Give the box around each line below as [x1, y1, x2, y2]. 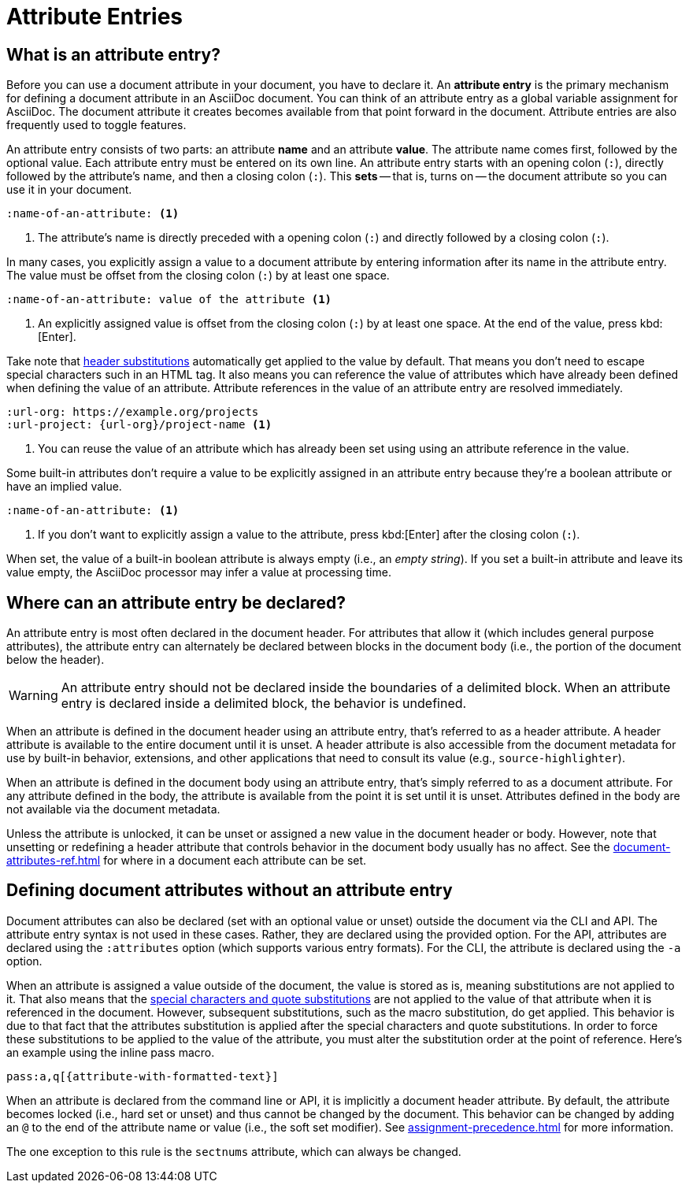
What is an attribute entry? [6, 44, 220, 65]
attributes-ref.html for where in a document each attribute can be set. [6, 854, 367, 868]
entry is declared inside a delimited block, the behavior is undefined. [61, 695, 467, 712]
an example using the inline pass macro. [6, 1045, 215, 1059]
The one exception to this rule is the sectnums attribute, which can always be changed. [6, 1144, 461, 1158]
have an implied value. [6, 480, 122, 494]
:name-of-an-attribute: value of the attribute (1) [6, 293, 332, 306]
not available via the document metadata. [6, 802, 220, 817]
